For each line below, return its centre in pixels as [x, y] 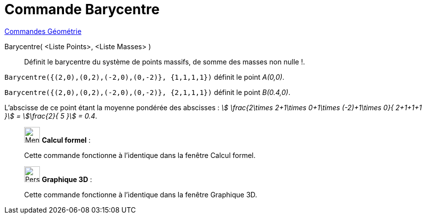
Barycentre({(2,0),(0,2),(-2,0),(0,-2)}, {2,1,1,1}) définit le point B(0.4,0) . [147, 92]
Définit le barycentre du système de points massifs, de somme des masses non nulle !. [165, 62]
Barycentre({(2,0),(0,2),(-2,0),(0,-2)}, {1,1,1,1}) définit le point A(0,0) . [145, 77]
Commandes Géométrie [43, 31]
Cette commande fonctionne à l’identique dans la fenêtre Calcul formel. [140, 155]
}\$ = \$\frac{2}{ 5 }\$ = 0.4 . [51, 116]
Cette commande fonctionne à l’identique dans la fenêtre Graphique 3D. [141, 194]
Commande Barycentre [82, 9]
